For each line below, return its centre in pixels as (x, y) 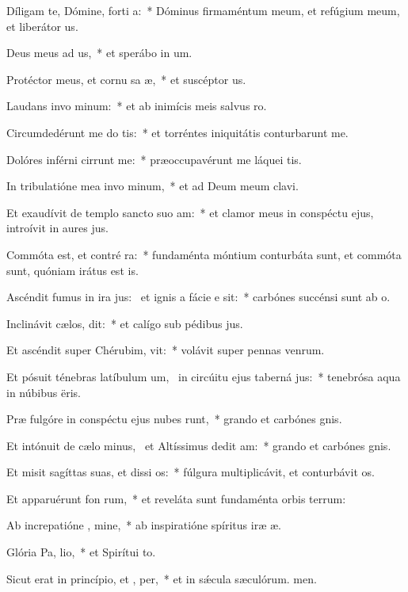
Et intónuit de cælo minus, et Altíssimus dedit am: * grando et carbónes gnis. (199, 445)
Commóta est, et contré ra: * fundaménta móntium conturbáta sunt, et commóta (204, 254)
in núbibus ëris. (44, 392)
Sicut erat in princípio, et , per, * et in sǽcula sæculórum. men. (162, 578)
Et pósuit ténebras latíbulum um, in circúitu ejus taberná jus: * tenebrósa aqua (204, 376)
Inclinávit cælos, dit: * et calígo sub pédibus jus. (125, 323)
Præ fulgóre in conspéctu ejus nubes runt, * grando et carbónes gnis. (174, 419)
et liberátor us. (42, 26)
